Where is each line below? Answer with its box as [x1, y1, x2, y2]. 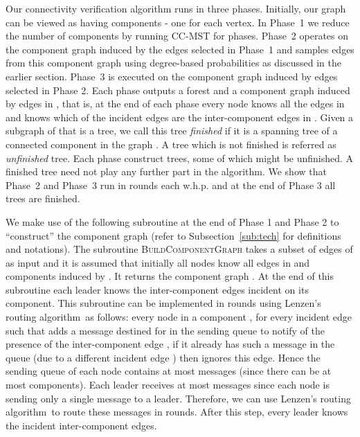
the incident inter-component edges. [6, 418, 157, 432]
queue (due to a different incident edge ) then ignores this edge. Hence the [6, 350, 321, 364]
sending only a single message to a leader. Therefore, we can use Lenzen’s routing [6, 391, 351, 405]
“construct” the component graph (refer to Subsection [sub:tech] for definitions [6, 228, 341, 242]
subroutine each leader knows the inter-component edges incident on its [6, 282, 309, 296]
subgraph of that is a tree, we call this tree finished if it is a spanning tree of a [6, 123, 338, 138]
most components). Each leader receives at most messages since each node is [6, 377, 330, 392]
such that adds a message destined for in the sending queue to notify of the [6, 323, 325, 337]
